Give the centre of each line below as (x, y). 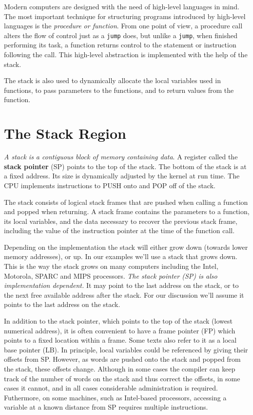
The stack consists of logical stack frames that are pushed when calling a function (126, 202)
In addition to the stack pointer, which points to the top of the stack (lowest (118, 321)
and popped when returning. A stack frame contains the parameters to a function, (127, 211)
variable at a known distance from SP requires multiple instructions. (106, 407)
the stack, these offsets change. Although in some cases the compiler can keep (120, 369)
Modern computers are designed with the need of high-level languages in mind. (122, 6)
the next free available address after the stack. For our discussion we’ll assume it (124, 295)
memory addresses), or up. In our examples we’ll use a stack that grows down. (121, 256)
